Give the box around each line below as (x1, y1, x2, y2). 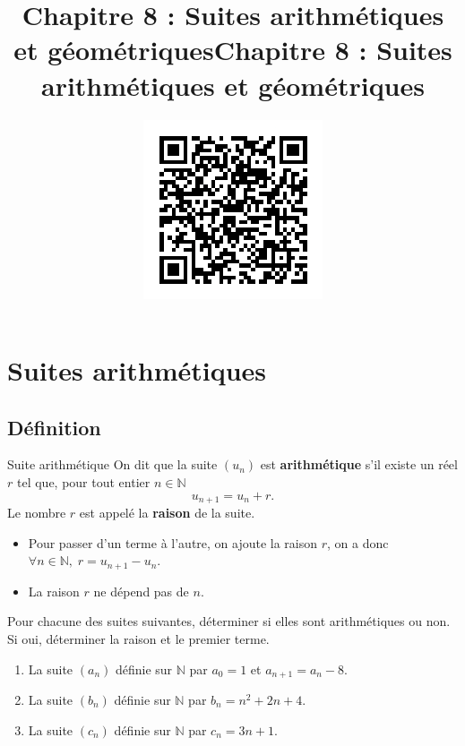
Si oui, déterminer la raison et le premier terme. (7, 629, 270, 647)
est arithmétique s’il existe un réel (260, 455, 458, 474)
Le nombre (7, 503, 66, 522)
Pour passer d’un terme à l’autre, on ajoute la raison (28, 533, 318, 552)
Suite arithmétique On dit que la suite (7, 455, 218, 474)
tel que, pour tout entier (16, 473, 151, 492)
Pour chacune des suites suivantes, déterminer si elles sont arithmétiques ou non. (7, 612, 451, 630)
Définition (7, 413, 101, 441)
